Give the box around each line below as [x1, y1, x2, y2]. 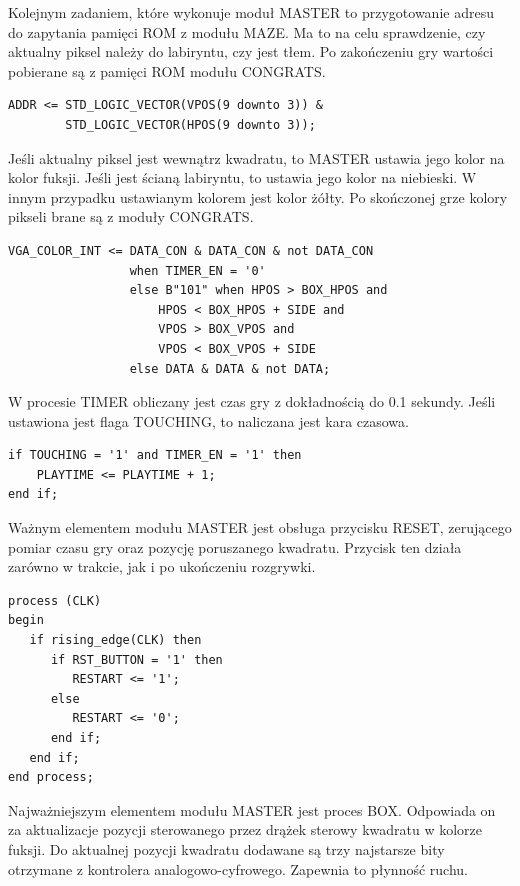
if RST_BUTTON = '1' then [50, 652, 223, 667]
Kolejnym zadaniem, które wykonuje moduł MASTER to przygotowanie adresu [8, 2, 494, 22]
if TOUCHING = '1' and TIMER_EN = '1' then [8, 448, 302, 463]
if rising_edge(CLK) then [29, 633, 202, 648]
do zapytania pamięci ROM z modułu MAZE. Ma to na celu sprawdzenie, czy [8, 21, 486, 42]
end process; [8, 770, 94, 785]
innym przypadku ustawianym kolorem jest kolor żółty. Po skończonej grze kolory [8, 186, 508, 207]
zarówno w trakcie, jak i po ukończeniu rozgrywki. [8, 556, 316, 577]
